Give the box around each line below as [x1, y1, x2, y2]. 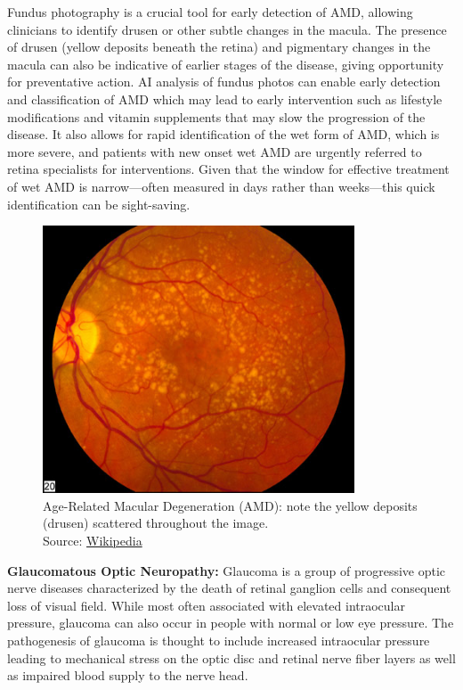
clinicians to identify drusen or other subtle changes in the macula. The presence [7, 20, 447, 38]
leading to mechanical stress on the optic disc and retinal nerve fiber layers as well [7, 648, 456, 667]
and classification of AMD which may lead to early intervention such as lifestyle [7, 89, 443, 108]
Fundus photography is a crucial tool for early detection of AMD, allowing [7, 3, 413, 21]
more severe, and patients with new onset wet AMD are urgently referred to [7, 142, 422, 160]
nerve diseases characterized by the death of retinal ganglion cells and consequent [7, 579, 451, 597]
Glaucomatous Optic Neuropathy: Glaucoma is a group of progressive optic [7, 561, 446, 579]
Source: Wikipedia [43, 531, 142, 550]
